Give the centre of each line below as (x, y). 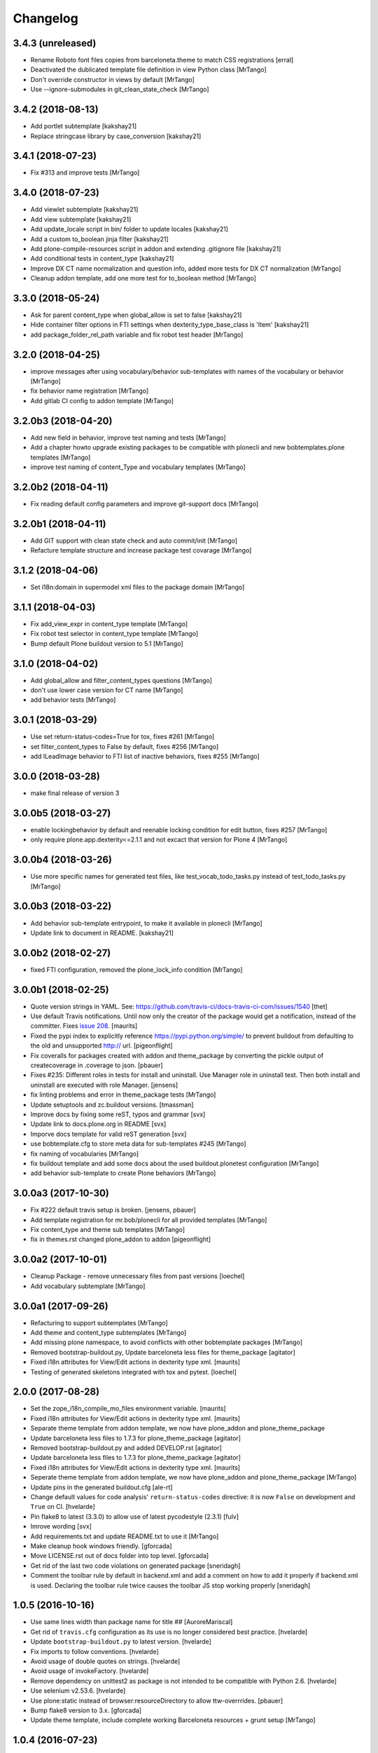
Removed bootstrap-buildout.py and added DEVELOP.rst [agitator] (126, 1448)
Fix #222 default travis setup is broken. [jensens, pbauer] (113, 1210)
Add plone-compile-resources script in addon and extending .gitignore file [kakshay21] (156, 248)
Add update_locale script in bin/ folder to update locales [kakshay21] (129, 229)
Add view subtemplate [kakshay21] (81, 219)
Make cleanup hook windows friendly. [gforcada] (101, 1545)
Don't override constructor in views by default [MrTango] (113, 79)
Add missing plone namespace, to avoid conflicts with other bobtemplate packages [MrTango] (166, 1342)
